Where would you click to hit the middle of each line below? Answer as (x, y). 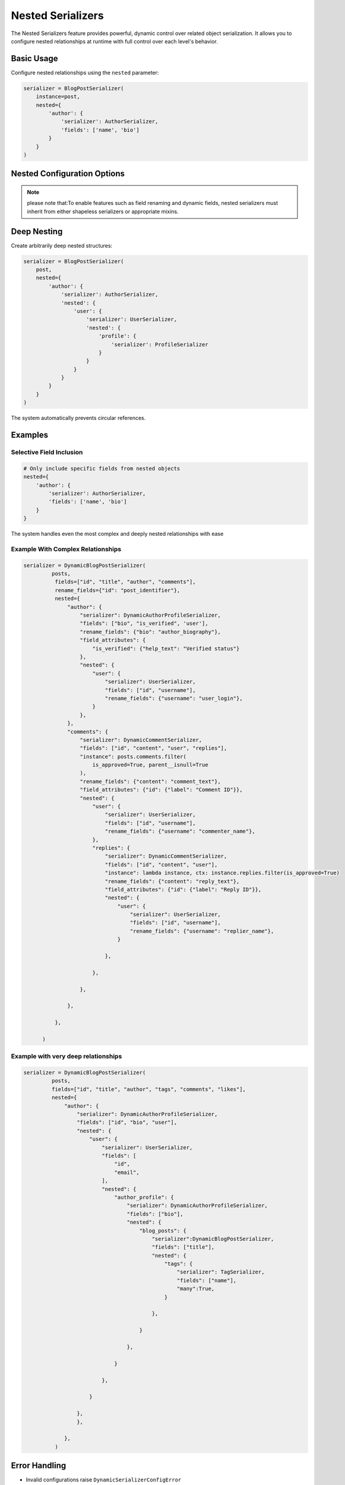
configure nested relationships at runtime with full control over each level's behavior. (114, 41)
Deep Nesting (37, 231)
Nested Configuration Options (68, 174)
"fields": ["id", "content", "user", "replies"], (153, 748)
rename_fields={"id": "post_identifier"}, (117, 590)
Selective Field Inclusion (47, 453)
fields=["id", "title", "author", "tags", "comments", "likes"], (149, 1089)
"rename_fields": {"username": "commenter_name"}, (180, 831)
